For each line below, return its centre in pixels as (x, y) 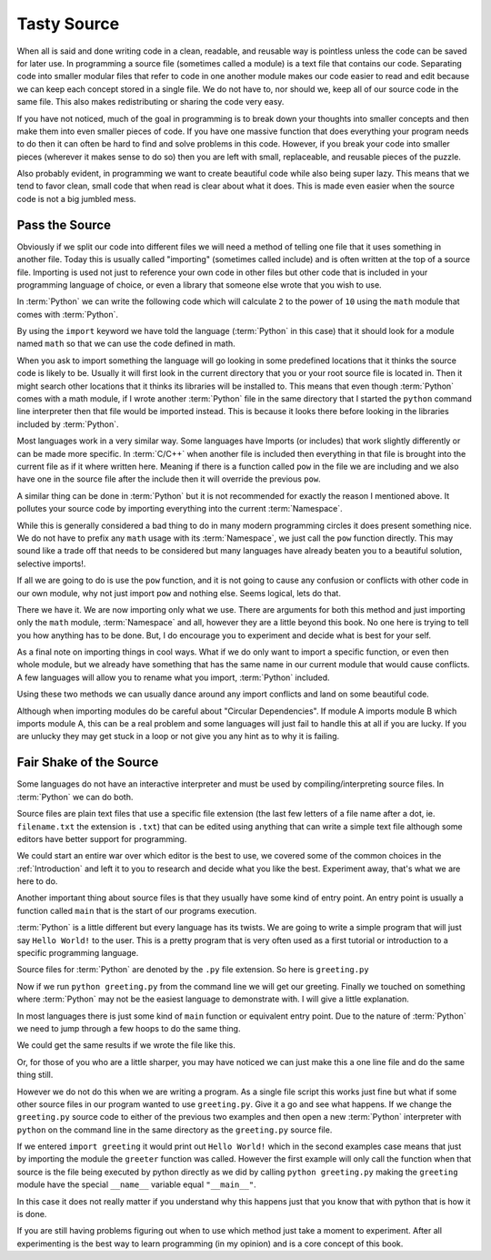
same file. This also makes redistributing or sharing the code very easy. (150, 102)
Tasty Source (68, 24)
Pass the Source (64, 224)
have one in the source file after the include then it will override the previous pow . (169, 479)
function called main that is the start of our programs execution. (137, 910)
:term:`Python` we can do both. (75, 797)
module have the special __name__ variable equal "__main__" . (136, 1184)
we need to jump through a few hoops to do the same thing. (129, 1028)
